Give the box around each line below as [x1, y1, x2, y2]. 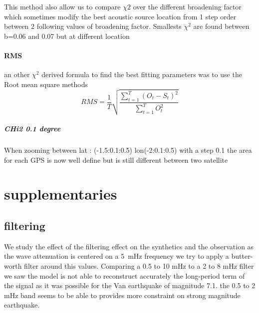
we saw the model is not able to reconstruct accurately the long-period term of [4, 270, 245, 281]
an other [4, 69, 30, 80]
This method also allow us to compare [4, 1, 121, 11]
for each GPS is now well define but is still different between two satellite [4, 154, 228, 165]
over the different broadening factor [133, 1, 242, 11]
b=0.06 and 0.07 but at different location [4, 30, 130, 41]
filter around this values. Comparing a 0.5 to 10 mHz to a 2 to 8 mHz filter [24, 261, 254, 271]
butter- [231, 251, 253, 261]
